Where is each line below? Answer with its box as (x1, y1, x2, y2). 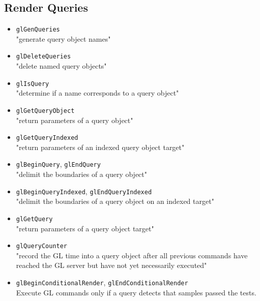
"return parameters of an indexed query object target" (16, 141, 185, 152)
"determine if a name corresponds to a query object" (16, 87, 179, 98)
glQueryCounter (16, 243, 68, 250)
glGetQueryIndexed (16, 134, 78, 142)
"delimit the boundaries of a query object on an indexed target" (16, 196, 214, 206)
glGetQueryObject (16, 107, 75, 114)
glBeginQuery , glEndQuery (16, 159, 101, 169)
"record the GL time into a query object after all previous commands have (16, 250, 248, 260)
